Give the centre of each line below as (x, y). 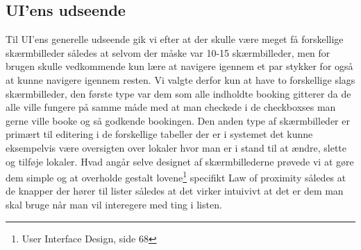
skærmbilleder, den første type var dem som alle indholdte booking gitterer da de (178, 93)
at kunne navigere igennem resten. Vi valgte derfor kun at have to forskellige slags (180, 79)
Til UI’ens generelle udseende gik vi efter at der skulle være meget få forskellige (175, 39)
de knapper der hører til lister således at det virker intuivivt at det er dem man (175, 191)
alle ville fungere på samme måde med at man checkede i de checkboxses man (171, 107)
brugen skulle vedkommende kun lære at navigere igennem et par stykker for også (179, 66)
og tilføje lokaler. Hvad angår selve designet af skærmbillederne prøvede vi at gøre (180, 161)
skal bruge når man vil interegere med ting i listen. (114, 204)
